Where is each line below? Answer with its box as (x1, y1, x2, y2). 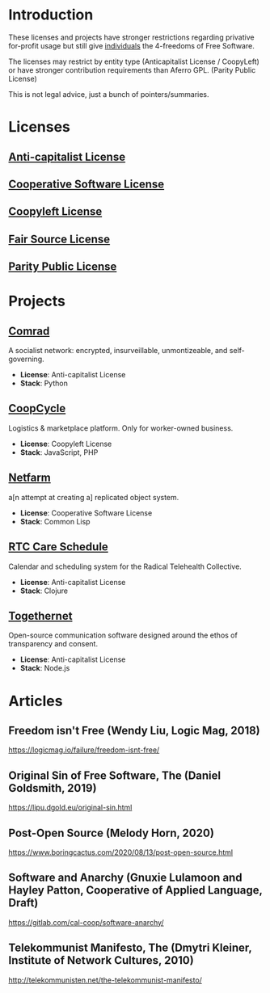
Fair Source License (8, 232, 111, 246)
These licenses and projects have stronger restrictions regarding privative (8, 32, 255, 42)
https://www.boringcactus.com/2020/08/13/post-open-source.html (8, 847, 233, 857)
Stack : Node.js (19, 663, 70, 673)
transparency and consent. (8, 639, 99, 649)
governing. (8, 354, 44, 364)
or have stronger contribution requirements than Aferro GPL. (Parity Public (8, 65, 256, 74)
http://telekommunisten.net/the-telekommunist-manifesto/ (8, 975, 202, 985)
